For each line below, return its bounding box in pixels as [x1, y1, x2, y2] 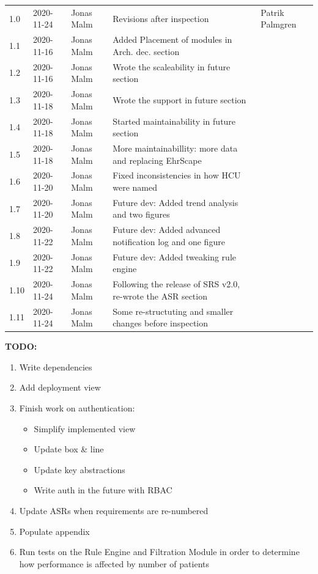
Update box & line [34, 443, 104, 455]
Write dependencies [19, 360, 92, 373]
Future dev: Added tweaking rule [113, 250, 237, 263]
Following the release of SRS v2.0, [113, 278, 240, 290]
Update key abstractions [34, 463, 125, 476]
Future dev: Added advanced [113, 223, 221, 236]
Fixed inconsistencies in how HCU [113, 169, 241, 182]
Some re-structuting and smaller [113, 304, 234, 317]
